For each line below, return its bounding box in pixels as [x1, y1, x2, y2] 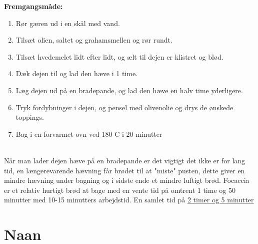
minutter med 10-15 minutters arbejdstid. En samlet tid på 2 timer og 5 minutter [4, 194, 254, 205]
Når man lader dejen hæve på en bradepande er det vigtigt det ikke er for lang [4, 155, 245, 165]
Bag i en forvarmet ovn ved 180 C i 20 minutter [15, 128, 162, 139]
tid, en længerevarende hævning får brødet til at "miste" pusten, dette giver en [4, 165, 245, 175]
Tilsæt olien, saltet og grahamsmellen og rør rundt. [15, 35, 172, 45]
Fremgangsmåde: [4, 1, 63, 11]
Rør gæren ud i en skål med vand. [15, 18, 120, 28]
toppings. [15, 112, 44, 122]
